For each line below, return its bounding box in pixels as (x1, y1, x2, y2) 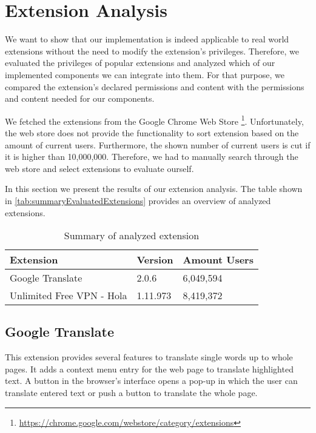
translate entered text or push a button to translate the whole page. (5, 386, 258, 399)
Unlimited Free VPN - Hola (10, 288, 127, 303)
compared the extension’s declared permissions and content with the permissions (5, 80, 304, 93)
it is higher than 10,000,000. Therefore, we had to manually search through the (5, 150, 298, 163)
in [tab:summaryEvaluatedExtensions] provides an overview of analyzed (5, 194, 271, 207)
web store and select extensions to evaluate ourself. (5, 162, 194, 174)
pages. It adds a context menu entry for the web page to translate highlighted (5, 362, 294, 375)
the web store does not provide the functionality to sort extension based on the (5, 126, 299, 139)
